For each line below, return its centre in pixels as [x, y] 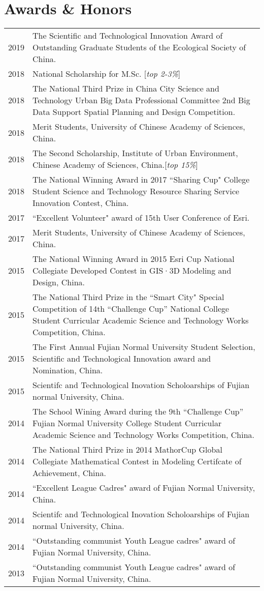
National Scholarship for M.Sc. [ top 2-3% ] [107, 74]
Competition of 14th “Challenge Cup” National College [131, 309]
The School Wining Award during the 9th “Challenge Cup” [138, 411]
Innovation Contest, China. [81, 203]
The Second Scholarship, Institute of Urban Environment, [135, 153]
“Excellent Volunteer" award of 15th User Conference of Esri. [141, 218]
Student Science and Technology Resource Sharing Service [136, 191]
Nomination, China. [68, 370]
